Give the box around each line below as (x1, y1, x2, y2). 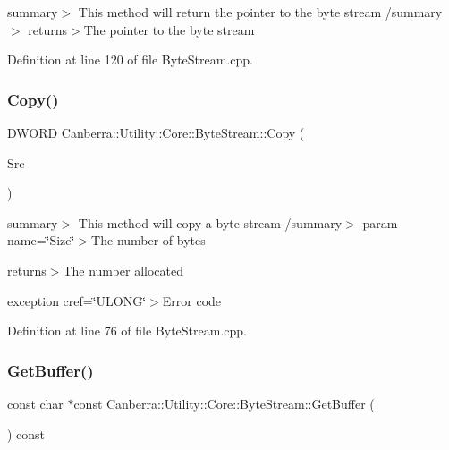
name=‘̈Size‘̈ (7, 231, 75, 250)
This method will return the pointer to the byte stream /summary (78, 3, 443, 21)
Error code (162, 291, 222, 310)
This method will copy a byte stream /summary (78, 213, 343, 232)
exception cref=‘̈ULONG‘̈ (7, 291, 147, 310)
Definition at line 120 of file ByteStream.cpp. (7, 50, 254, 69)
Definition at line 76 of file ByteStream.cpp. (7, 321, 248, 340)
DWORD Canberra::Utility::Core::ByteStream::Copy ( (7, 123, 305, 141)
